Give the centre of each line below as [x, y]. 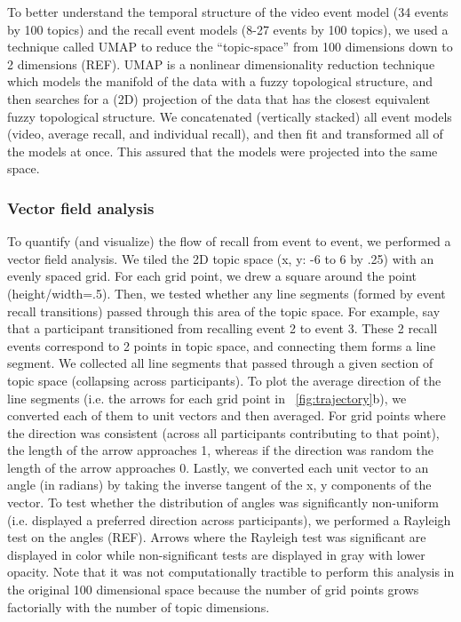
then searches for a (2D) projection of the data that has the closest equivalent [219, 98]
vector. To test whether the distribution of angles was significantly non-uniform [223, 502]
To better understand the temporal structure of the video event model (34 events [228, 12]
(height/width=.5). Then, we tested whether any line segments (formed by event [227, 293]
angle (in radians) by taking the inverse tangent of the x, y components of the [219, 485]
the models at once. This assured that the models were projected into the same [223, 151]
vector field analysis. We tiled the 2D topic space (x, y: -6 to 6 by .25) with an [221, 258]
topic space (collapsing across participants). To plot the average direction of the [224, 380]
